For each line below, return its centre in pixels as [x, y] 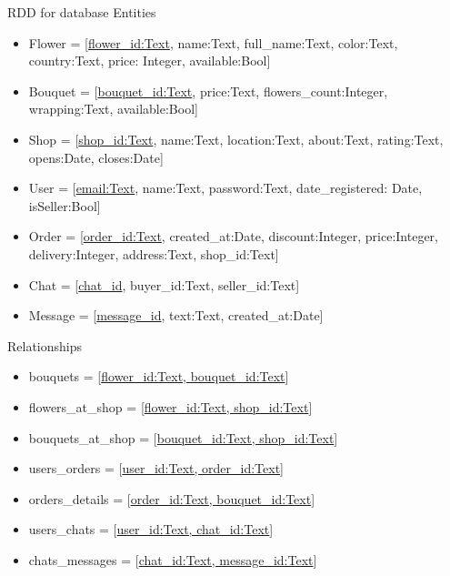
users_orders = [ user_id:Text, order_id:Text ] [156, 468]
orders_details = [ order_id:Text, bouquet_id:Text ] [172, 498]
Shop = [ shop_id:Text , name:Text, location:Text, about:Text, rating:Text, [236, 139]
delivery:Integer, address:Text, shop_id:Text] [154, 253]
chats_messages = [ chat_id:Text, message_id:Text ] [173, 559]
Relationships [45, 345]
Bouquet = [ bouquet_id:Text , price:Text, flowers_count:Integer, [208, 91]
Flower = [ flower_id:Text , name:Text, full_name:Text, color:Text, [213, 42]
